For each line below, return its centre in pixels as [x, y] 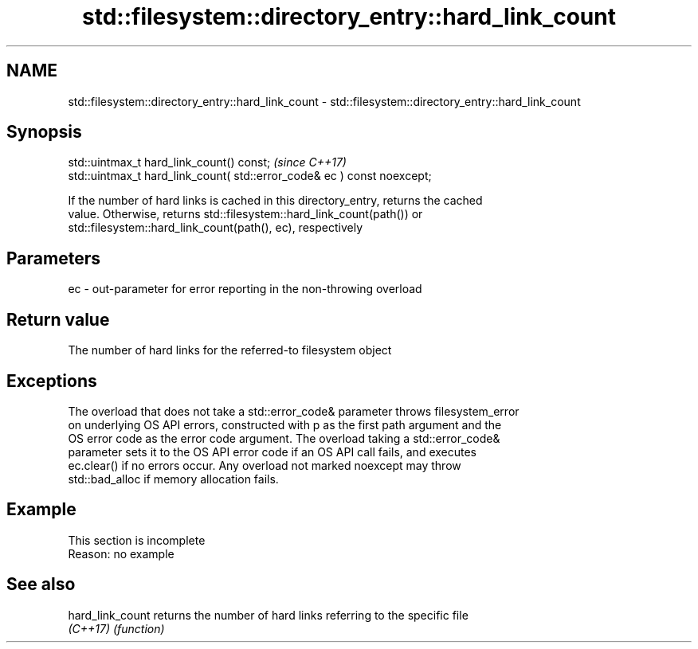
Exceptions [52, 381]
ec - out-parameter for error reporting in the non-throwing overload [245, 289]
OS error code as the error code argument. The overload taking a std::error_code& [284, 438]
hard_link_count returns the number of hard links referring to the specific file [268, 615]
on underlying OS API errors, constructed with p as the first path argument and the [285, 424]
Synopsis [44, 132]
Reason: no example [121, 553]
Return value [58, 319]
